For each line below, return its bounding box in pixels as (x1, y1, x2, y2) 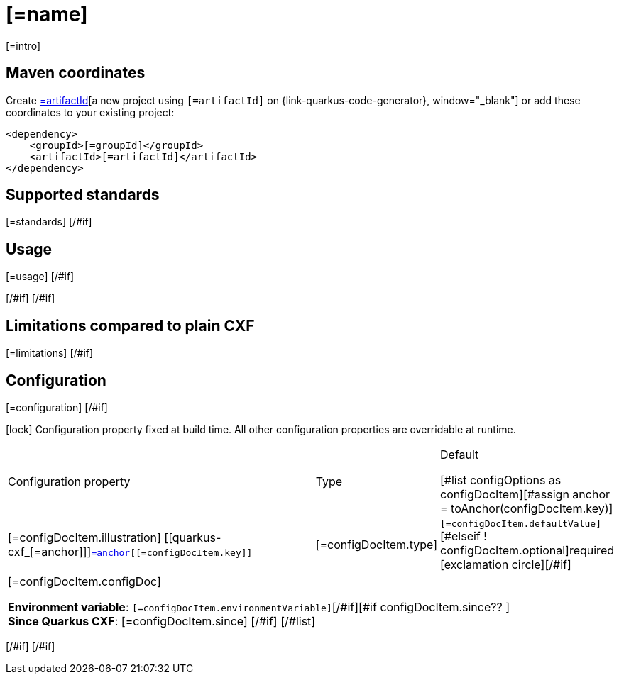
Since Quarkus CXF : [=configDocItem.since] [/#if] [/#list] (8, 613, 316, 628)
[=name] (6, 2, 88, 26)
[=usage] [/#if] (6, 270, 75, 283)
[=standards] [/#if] (6, 216, 92, 228)
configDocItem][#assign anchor (440, 486, 610, 501)
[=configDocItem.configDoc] (8, 574, 161, 589)
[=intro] (6, 39, 40, 52)
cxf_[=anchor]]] (8, 545, 92, 559)
